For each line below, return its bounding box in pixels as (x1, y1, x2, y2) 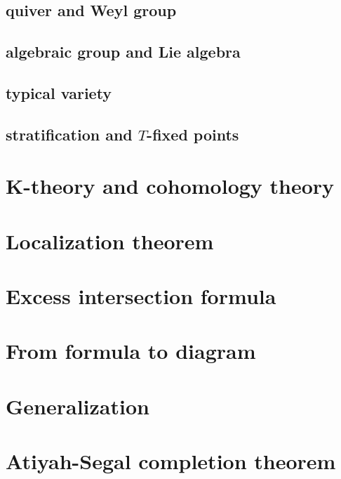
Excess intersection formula (6, 282, 276, 310)
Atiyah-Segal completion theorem (6, 447, 336, 475)
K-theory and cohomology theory (6, 171, 335, 200)
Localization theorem (6, 226, 214, 255)
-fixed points (147, 123, 239, 145)
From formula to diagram (6, 336, 256, 365)
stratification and (6, 123, 133, 145)
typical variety (6, 81, 112, 103)
